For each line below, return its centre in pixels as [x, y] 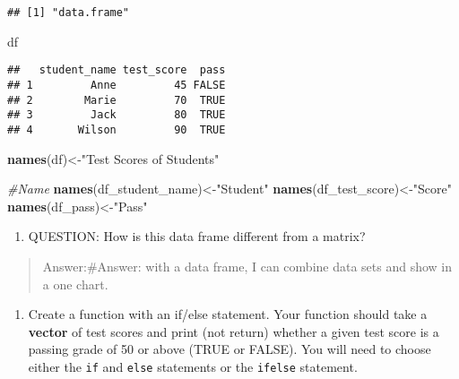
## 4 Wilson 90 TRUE [117, 129]
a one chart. [75, 284]
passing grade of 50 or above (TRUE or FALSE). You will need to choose [229, 349]
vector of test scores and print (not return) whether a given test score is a [234, 331]
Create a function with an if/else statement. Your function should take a [228, 314]
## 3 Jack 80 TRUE [117, 115]
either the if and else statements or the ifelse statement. [193, 366]
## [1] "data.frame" [69, 13]
